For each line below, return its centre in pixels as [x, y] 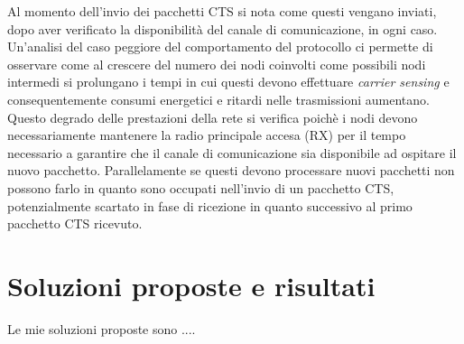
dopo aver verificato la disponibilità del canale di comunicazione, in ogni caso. [223, 28]
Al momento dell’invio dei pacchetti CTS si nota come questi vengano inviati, [222, 11]
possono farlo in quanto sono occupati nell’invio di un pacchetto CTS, [201, 187]
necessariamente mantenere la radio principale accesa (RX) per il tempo [207, 135]
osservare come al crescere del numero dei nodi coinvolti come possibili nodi [217, 64]
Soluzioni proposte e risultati [191, 285]
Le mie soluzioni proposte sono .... [102, 328]
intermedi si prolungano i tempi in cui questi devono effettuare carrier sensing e [228, 82]
